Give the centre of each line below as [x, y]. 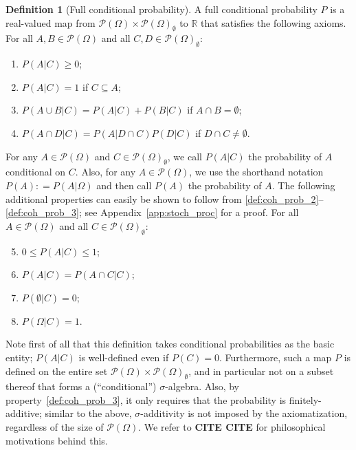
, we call [185, 156]
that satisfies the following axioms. [274, 22]
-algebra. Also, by [202, 386]
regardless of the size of [55, 427]
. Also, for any [105, 172]
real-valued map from [51, 22]
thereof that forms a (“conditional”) [81, 386]
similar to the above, [88, 413]
